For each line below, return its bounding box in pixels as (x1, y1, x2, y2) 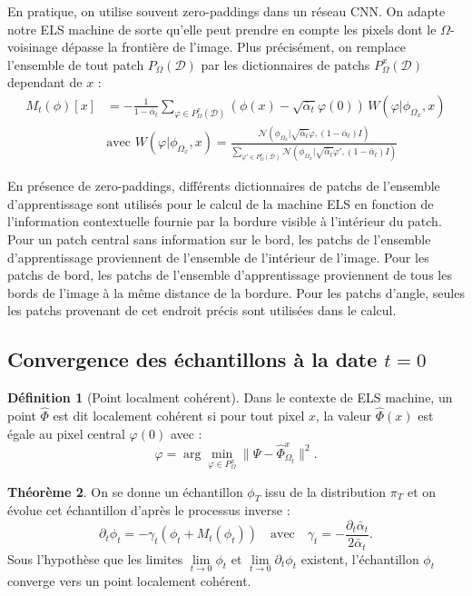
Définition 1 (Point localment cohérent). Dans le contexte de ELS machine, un (7, 388, 453, 407)
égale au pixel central (7, 423, 125, 442)
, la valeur (315, 405, 372, 424)
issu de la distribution (264, 482, 387, 501)
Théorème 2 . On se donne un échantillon (7, 482, 243, 501)
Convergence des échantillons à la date (7, 345, 378, 373)
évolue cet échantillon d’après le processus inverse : (7, 501, 290, 520)
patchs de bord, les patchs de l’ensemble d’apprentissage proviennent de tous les (7, 265, 452, 284)
